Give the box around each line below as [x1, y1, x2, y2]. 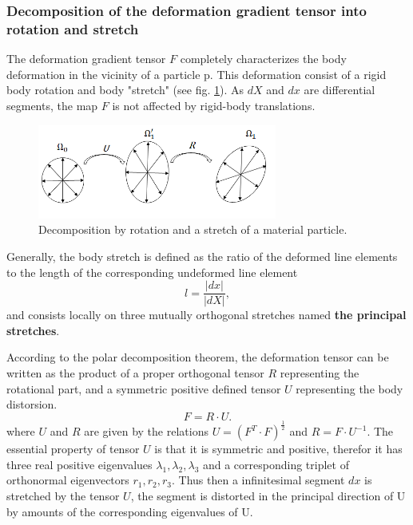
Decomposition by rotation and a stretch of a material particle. [38, 221, 347, 238]
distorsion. [6, 396, 58, 412]
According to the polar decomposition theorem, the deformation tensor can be [6, 349, 389, 365]
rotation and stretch [6, 18, 139, 38]
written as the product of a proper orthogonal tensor [6, 365, 264, 381]
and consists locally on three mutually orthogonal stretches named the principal [6, 306, 407, 323]
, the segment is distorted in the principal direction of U [130, 487, 406, 503]
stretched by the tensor [6, 487, 120, 503]
